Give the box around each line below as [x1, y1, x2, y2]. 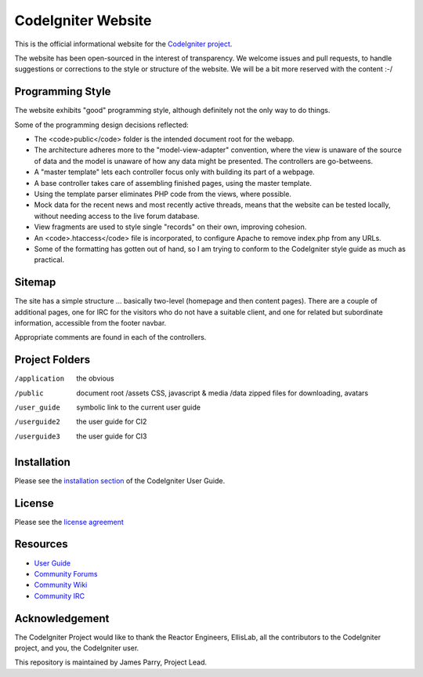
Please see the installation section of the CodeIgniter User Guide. [14, 475, 226, 486]
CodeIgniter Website [14, 12, 152, 29]
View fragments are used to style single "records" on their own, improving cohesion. [34, 222, 307, 231]
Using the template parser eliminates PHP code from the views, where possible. [34, 189, 291, 198]
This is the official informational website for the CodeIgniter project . [14, 39, 233, 49]
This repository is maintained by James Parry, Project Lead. [14, 657, 208, 667]
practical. [34, 255, 65, 264]
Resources [14, 537, 68, 551]
